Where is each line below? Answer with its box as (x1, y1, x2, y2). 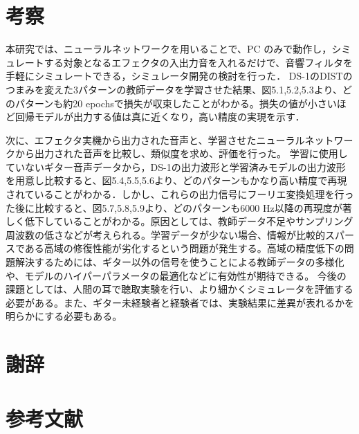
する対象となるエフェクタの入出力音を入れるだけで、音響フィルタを (44, 55, 353, 69)
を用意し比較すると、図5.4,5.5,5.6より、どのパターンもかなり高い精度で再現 (6, 173, 347, 188)
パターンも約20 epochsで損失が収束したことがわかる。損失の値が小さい (15, 96, 337, 110)
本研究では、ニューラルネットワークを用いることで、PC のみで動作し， (6, 42, 332, 56)
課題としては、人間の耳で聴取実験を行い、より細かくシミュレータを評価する (6, 282, 353, 296)
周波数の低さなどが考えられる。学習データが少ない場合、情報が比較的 (6, 227, 325, 242)
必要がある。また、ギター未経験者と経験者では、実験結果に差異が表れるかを (6, 295, 354, 309)
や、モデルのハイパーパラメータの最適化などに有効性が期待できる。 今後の (6, 268, 347, 282)
